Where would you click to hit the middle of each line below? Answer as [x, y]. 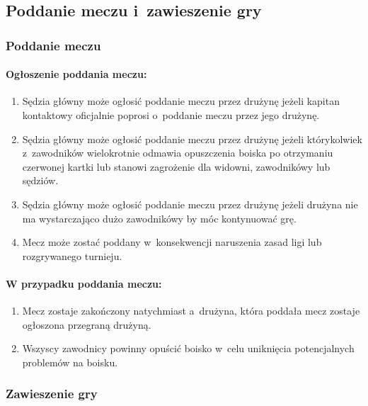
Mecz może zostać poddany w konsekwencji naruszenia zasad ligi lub [172, 242]
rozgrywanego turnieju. [72, 255]
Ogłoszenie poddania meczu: [76, 74]
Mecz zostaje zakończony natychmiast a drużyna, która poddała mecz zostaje [191, 311]
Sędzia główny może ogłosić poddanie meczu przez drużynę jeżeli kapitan [181, 101]
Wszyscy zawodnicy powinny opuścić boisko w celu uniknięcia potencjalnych [188, 348]
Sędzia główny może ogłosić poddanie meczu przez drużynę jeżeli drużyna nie [190, 204]
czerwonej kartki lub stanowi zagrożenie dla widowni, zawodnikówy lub [176, 166]
